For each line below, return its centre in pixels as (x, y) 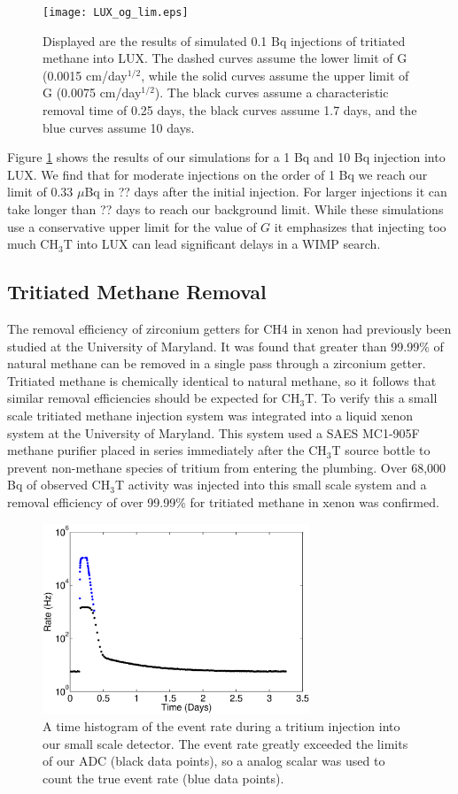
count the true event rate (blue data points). (163, 778)
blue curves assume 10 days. (119, 127)
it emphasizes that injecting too (360, 226)
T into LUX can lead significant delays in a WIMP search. (222, 244)
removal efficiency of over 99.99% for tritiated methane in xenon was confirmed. (223, 501)
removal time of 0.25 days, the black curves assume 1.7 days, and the (230, 110)
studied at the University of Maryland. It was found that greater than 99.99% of (225, 346)
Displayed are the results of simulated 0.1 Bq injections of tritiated (224, 40)
